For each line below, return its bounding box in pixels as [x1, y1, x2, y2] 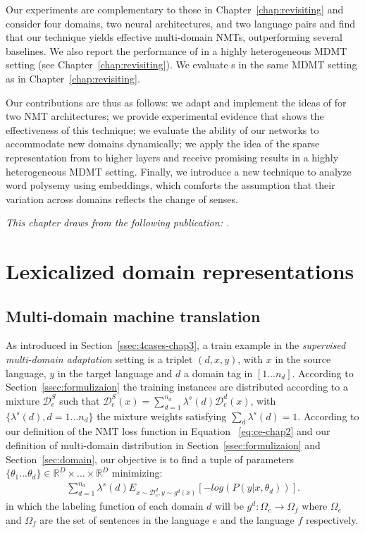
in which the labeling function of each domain [6, 498, 204, 513]
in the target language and [57, 365, 173, 380]
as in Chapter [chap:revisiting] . [6, 71, 140, 85]
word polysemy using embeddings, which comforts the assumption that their [6, 178, 335, 192]
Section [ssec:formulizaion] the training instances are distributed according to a [6, 379, 348, 394]
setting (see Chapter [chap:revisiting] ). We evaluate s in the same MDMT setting [6, 57, 357, 72]
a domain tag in [183, 365, 253, 380]
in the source [275, 352, 331, 367]
